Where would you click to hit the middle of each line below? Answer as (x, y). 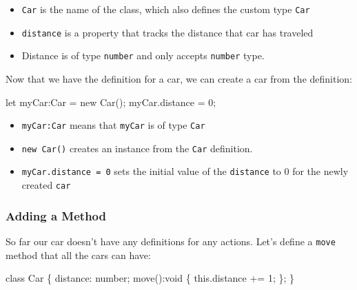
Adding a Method (56, 215)
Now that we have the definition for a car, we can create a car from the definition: (179, 78)
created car (46, 185)
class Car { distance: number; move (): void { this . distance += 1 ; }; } (150, 278)
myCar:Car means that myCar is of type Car (113, 125)
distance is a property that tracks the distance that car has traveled (167, 32)
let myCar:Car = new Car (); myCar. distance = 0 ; (111, 102)
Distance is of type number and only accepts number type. (143, 55)
